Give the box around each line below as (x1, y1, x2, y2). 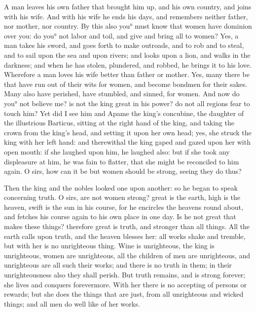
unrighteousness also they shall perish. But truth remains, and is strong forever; (4, 270, 246, 280)
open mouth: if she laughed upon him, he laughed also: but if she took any (4, 146, 230, 156)
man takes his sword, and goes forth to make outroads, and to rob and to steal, (4, 40, 244, 50)
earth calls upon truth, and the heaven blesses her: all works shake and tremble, (4, 231, 246, 241)
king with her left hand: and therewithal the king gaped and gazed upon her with (4, 137, 251, 147)
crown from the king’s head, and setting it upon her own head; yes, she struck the (4, 127, 252, 137)
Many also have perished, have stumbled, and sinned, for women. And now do (4, 88, 240, 99)
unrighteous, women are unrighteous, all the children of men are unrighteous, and (4, 250, 251, 260)
